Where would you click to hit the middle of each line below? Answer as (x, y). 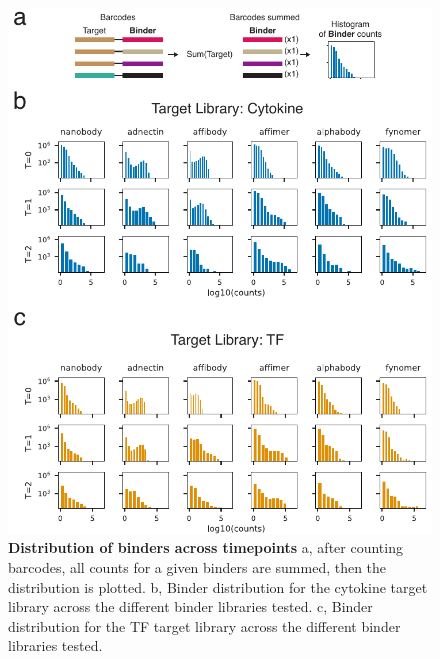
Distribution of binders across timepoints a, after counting (205, 547)
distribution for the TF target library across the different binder (204, 625)
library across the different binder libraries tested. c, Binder (190, 606)
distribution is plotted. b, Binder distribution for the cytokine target (218, 586)
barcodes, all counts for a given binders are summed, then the (197, 567)
